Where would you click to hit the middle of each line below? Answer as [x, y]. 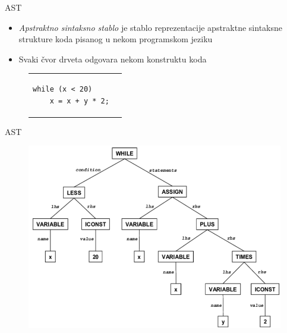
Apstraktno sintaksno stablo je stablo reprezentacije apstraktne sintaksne [151, 27]
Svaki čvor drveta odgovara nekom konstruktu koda [113, 59]
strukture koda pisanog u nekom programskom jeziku [116, 39]
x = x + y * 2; [79, 101]
